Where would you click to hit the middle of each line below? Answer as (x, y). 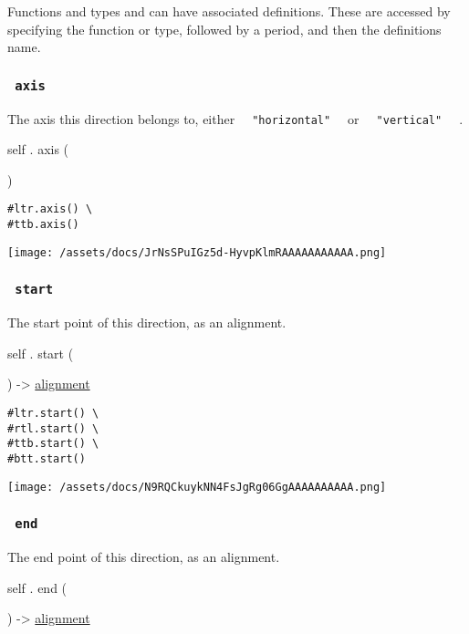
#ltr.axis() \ (50, 209)
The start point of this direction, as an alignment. (147, 322)
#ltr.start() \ (53, 413)
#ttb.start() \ (53, 444)
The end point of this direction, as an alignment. (144, 556)
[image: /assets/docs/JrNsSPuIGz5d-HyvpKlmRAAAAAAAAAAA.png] (197, 252)
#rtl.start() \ (53, 428)
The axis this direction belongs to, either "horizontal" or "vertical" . (235, 118)
